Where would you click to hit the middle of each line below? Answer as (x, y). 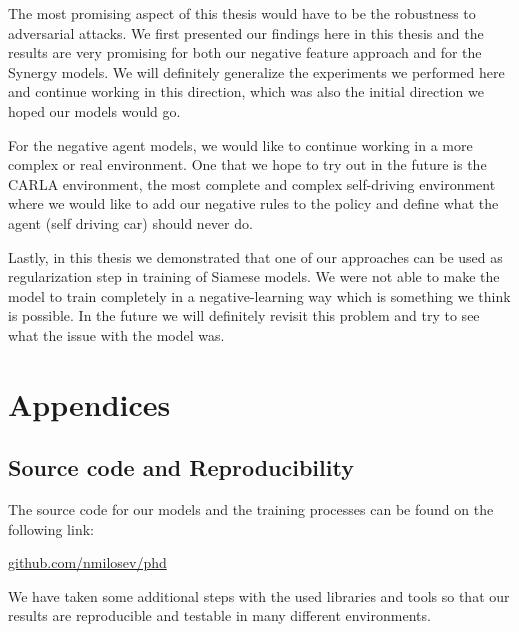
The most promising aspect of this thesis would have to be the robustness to (242, 13)
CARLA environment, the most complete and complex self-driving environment (252, 183)
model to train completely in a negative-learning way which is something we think (259, 295)
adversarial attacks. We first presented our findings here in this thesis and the (246, 32)
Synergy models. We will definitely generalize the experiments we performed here (256, 71)
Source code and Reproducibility (181, 467)
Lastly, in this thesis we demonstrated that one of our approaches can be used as (255, 256)
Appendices (89, 403)
